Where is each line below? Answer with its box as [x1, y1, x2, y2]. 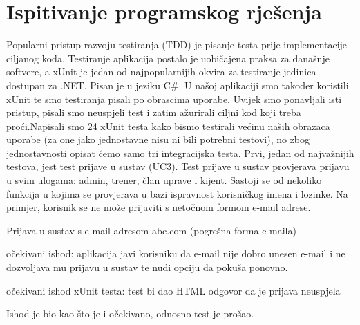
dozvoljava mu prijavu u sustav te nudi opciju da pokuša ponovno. [6, 260, 288, 275]
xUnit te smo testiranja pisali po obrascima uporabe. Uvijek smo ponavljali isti [6, 91, 342, 106]
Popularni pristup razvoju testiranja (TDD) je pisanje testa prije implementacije [6, 37, 348, 52]
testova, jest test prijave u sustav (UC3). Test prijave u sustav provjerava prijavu [6, 159, 350, 174]
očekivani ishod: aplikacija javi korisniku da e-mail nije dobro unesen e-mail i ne [6, 246, 345, 261]
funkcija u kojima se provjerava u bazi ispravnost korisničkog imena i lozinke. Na [6, 186, 348, 201]
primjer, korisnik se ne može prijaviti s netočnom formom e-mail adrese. [6, 200, 311, 214]
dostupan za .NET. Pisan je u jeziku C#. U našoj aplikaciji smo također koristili [6, 77, 349, 92]
